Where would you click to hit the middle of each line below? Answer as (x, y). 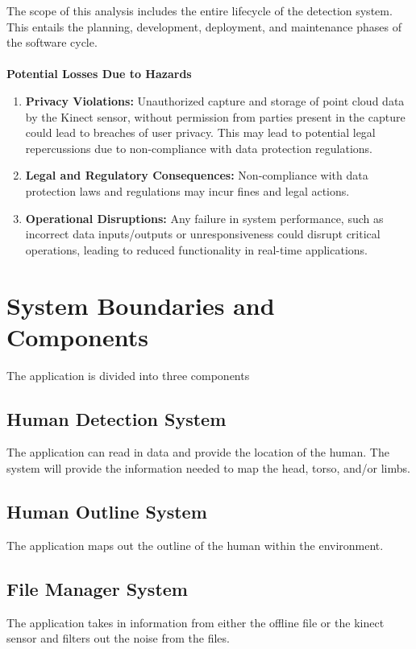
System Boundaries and (141, 305)
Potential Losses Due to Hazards (99, 74)
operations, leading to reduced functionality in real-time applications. (197, 249)
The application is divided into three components (128, 375)
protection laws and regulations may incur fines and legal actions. (187, 190)
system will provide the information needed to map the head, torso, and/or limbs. (208, 468)
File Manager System (97, 588)
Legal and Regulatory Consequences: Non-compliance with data (197, 175)
